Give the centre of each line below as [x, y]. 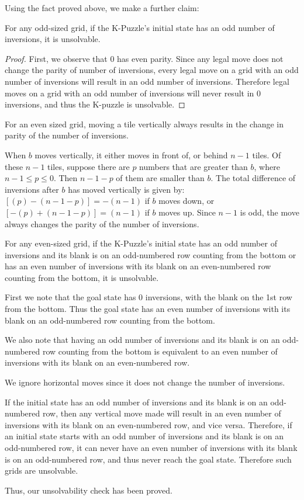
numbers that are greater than [194, 166]
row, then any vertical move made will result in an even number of [162, 413]
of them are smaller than [160, 178]
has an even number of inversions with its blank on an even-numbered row [138, 266]
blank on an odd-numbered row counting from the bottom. [110, 320]
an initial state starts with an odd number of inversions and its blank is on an [144, 436]
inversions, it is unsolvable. [53, 39]
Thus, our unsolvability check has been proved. [89, 490]
